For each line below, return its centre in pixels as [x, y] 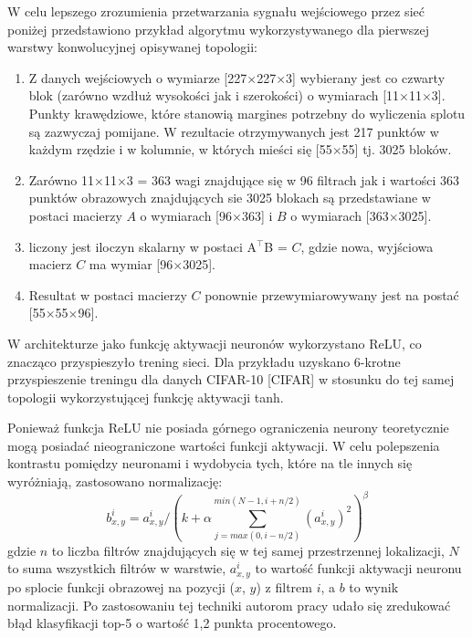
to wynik [374, 586]
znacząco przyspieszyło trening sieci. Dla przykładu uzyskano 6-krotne [204, 361]
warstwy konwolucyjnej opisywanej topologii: [132, 47]
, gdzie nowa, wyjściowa [367, 246]
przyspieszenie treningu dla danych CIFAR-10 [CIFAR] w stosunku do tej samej [231, 379]
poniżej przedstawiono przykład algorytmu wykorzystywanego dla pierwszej [219, 29]
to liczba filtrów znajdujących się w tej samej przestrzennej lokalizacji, [248, 550]
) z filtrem [284, 586]
